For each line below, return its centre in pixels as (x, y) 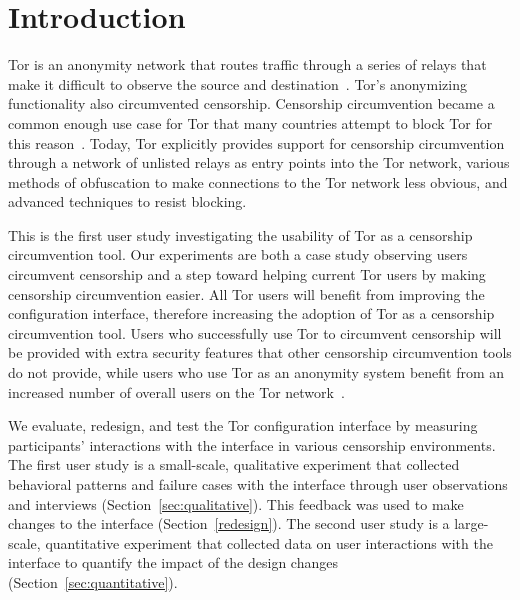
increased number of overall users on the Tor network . (176, 391)
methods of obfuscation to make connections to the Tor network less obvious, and (258, 181)
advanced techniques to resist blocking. (127, 201)
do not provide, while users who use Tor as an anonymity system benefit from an (256, 372)
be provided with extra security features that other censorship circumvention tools (260, 352)
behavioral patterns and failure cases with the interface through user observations (258, 484)
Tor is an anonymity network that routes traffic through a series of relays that (247, 64)
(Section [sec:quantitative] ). (93, 581)
